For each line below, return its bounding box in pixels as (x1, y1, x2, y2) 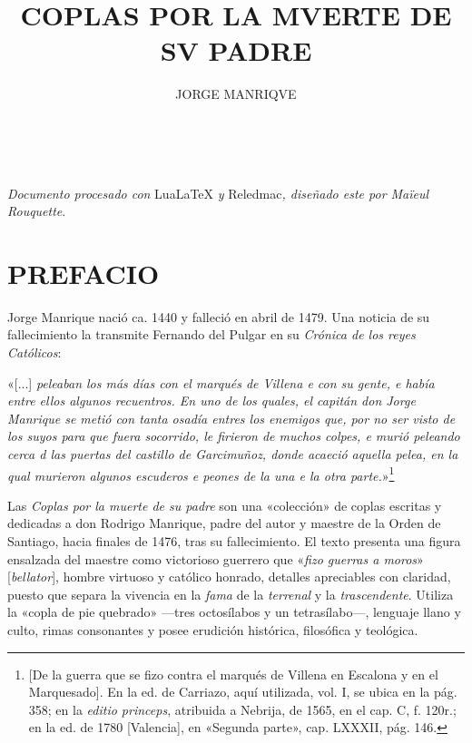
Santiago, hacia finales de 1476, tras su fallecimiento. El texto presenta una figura (7, 532, 461, 550)
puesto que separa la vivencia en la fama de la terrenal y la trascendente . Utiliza (7, 584, 454, 603)
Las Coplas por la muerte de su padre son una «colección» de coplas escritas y (7, 495, 442, 514)
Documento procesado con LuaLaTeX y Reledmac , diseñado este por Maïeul (7, 183, 429, 202)
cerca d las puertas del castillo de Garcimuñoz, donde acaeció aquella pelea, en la (7, 444, 458, 463)
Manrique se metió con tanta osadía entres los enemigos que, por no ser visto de (7, 408, 456, 427)
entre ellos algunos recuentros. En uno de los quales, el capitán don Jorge (7, 391, 416, 410)
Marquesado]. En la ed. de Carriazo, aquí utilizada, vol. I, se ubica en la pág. (28, 682, 457, 701)
